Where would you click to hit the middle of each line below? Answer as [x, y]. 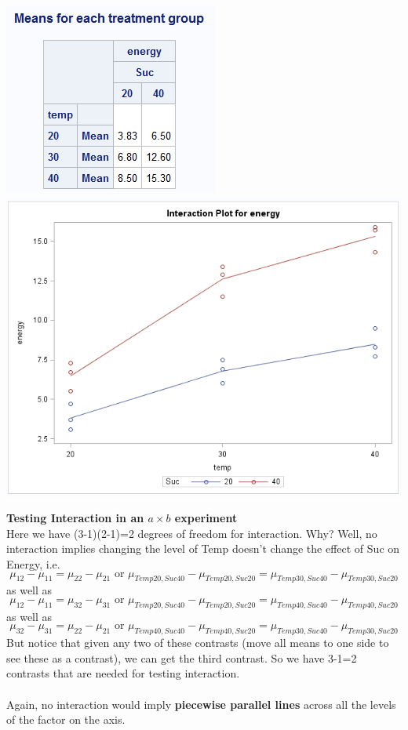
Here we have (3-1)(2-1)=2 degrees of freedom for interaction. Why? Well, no [192, 533]
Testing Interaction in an [75, 518]
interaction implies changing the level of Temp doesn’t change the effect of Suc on [203, 548]
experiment [206, 518]
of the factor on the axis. [66, 719]
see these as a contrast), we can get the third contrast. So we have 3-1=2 [182, 657]
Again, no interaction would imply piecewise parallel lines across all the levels [201, 704]
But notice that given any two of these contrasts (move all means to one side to [198, 643]
